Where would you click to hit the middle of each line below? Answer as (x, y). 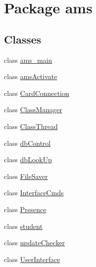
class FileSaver (26, 176)
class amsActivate (31, 76)
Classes (23, 39)
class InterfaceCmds (34, 193)
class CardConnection (37, 93)
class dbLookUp (28, 159)
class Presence (25, 209)
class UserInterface (32, 259)
